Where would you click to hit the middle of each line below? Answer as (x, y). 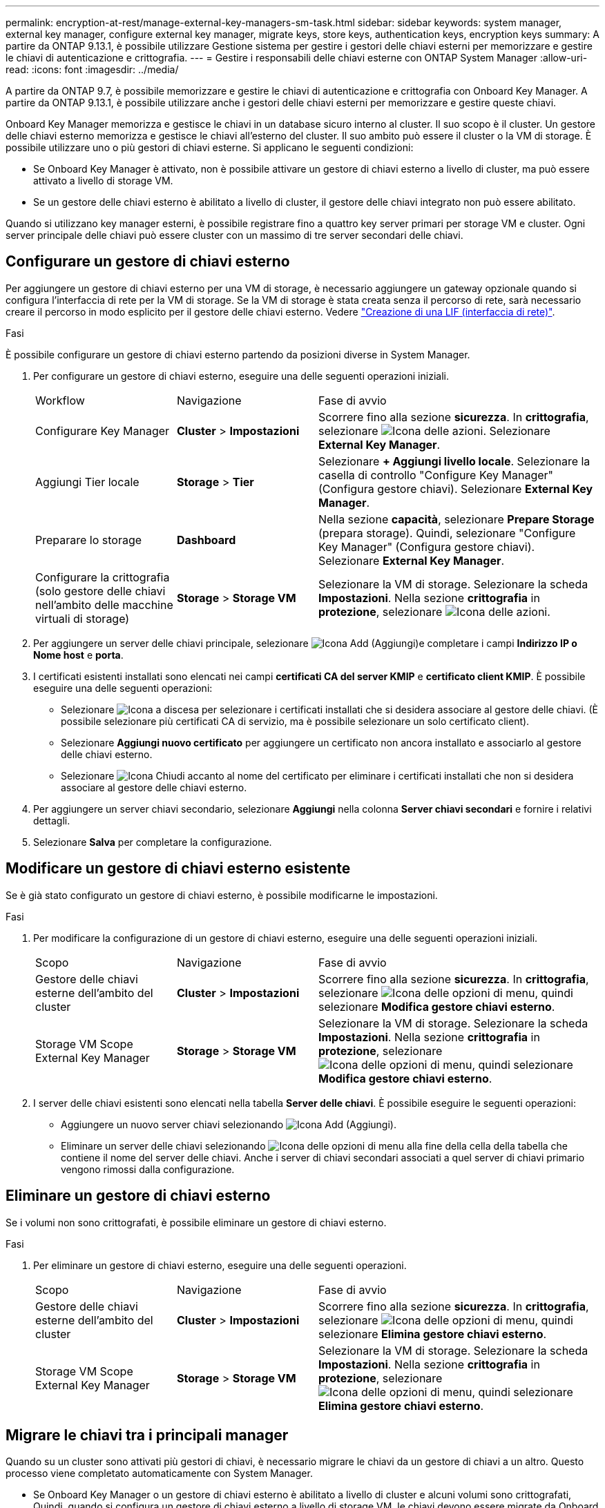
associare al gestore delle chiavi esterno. (154, 787)
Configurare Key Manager (103, 431)
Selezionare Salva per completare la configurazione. (153, 842)
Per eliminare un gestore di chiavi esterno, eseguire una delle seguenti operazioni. (220, 1265)
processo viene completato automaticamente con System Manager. (159, 1473)
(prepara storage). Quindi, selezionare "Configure (447, 533)
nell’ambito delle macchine (104, 605)
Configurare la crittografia (103, 577)
